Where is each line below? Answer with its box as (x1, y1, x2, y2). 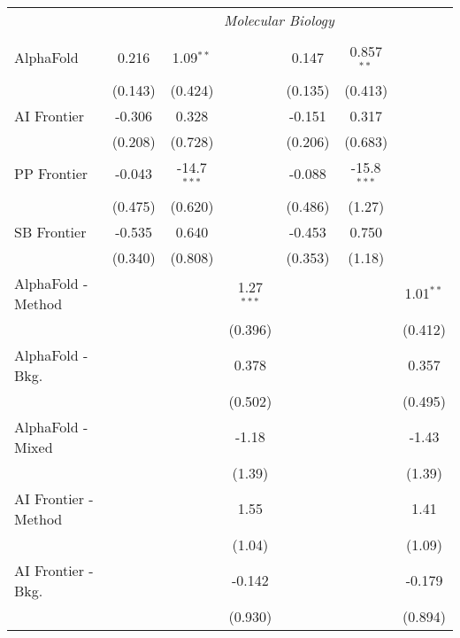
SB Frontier (14, 221, 87, 242)
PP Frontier (14, 163, 88, 184)
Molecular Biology (223, 10, 334, 30)
